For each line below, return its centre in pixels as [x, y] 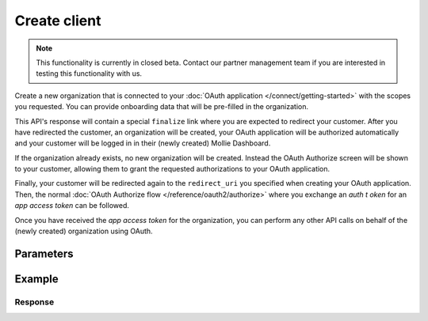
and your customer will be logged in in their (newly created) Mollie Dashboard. [143, 143]
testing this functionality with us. [89, 74]
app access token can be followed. [72, 206]
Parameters [44, 253]
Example [36, 279]
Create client [58, 21]
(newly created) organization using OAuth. [84, 231]
